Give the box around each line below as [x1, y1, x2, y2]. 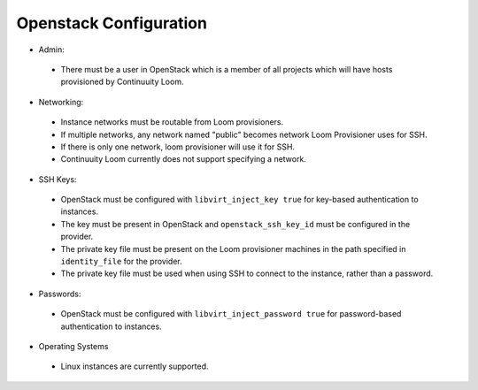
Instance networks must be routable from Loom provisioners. [60, 117, 284, 127]
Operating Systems [38, 340, 109, 351]
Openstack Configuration [16, 13, 208, 33]
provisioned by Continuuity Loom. [60, 76, 184, 88]
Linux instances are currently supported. [60, 361, 209, 371]
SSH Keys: [38, 173, 77, 185]
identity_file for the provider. [60, 256, 183, 267]
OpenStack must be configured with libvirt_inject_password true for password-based [60, 309, 402, 319]
